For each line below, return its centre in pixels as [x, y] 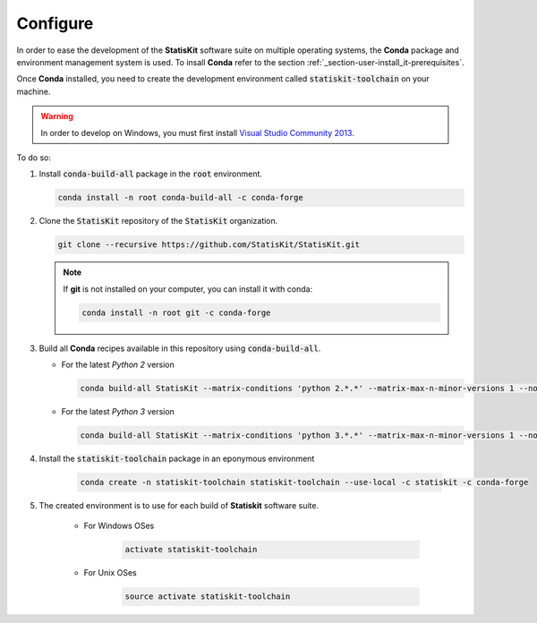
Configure [55, 23]
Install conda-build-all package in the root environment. [151, 174]
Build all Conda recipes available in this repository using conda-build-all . [180, 348]
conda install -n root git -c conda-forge [176, 312]
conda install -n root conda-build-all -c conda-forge [180, 198]
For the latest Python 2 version [118, 364]
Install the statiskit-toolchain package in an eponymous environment [177, 458]
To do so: [34, 158]
